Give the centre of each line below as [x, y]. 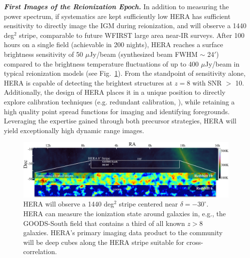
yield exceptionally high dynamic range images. [74, 130]
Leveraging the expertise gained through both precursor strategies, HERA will [120, 121]
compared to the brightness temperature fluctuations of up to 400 [102, 63]
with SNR [207, 82]
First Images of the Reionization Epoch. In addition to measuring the [117, 6]
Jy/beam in [222, 63]
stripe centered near [148, 204]
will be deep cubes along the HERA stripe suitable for [104, 242]
